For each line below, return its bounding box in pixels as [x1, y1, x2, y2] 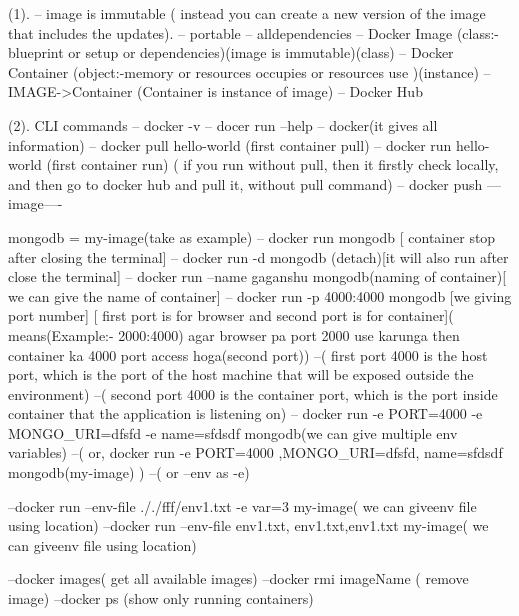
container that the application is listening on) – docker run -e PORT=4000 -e [8, 403, 483, 424]
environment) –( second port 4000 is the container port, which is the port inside [8, 383, 498, 404]
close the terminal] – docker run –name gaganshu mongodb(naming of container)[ [8, 266, 507, 287]
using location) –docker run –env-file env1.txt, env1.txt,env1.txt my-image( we [8, 515, 489, 536]
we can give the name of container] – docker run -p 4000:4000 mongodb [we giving [8, 285, 512, 306]
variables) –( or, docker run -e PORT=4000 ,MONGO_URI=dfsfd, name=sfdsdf [8, 442, 503, 463]
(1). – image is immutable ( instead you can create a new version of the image [8, 3, 486, 23]
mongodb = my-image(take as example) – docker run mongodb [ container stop [8, 226, 496, 247]
